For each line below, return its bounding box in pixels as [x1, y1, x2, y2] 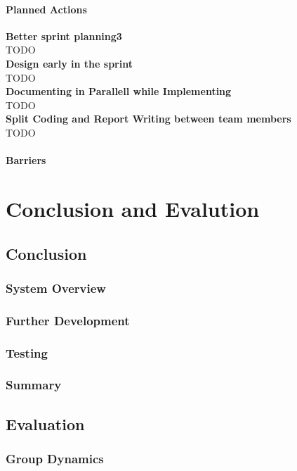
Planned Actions [6, 1, 87, 16]
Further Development [6, 311, 130, 329]
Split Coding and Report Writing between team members [6, 111, 291, 126]
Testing [6, 344, 48, 361]
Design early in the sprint [6, 56, 133, 70]
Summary [6, 376, 62, 394]
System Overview [6, 279, 106, 296]
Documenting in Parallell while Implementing [6, 84, 232, 99]
